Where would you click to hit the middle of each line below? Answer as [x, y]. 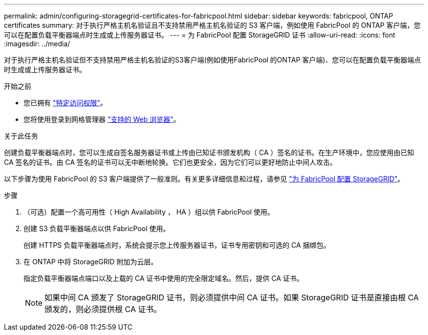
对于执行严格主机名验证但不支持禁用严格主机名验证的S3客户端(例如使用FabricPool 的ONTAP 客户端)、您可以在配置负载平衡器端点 [213, 60]
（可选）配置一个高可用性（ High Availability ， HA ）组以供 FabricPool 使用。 [149, 212]
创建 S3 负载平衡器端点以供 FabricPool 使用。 [97, 228]
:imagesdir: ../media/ [37, 44]
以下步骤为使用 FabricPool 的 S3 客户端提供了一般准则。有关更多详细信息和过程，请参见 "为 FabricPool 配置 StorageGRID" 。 [204, 179]
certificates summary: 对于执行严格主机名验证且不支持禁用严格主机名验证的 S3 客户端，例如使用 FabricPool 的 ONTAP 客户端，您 [212, 25]
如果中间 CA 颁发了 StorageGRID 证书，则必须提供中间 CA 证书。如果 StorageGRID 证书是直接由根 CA [232, 297]
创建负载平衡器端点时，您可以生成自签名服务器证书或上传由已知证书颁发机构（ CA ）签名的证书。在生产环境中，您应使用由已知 [209, 152]
